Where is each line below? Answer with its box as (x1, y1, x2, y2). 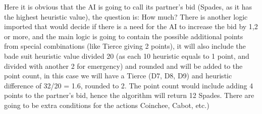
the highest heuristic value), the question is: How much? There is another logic (4, 11, 248, 22)
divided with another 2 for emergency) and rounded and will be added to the (4, 60, 243, 71)
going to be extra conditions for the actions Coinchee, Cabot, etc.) (4, 99, 209, 110)
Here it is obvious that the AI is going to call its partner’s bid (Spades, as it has (4, 2, 252, 12)
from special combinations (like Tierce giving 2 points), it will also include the (4, 41, 246, 51)
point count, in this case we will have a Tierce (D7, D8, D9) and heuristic (4, 70, 232, 81)
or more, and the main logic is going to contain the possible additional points (4, 31, 243, 41)
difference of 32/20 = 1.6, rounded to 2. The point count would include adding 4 (4, 80, 253, 90)
